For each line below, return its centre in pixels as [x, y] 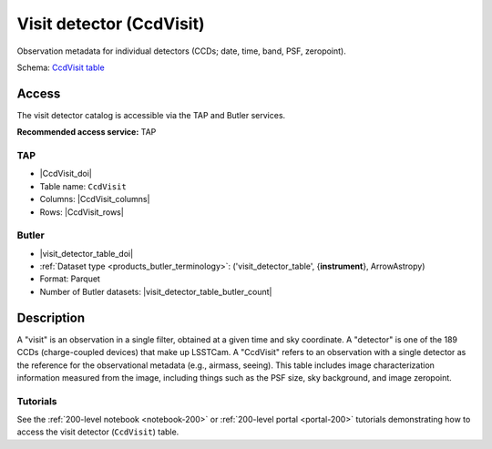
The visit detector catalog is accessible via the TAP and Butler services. [151, 115]
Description [51, 317]
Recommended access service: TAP [87, 132]
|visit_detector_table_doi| [87, 253]
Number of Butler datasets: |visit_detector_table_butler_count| [156, 291]
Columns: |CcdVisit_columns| [95, 199]
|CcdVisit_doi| [66, 174]
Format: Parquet [70, 279]
